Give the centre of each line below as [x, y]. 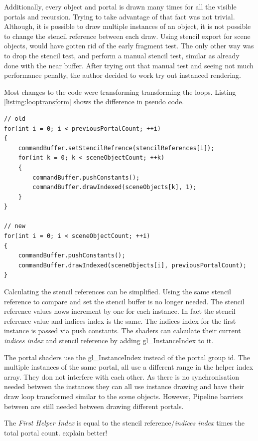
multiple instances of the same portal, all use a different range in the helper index [129, 367]
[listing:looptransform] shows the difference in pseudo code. [94, 102]
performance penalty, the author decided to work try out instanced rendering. [123, 75]
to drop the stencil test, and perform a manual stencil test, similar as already [122, 55]
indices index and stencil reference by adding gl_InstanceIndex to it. [109, 340]
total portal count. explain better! [56, 432]
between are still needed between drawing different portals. [94, 406]
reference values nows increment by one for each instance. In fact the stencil [120, 311]
